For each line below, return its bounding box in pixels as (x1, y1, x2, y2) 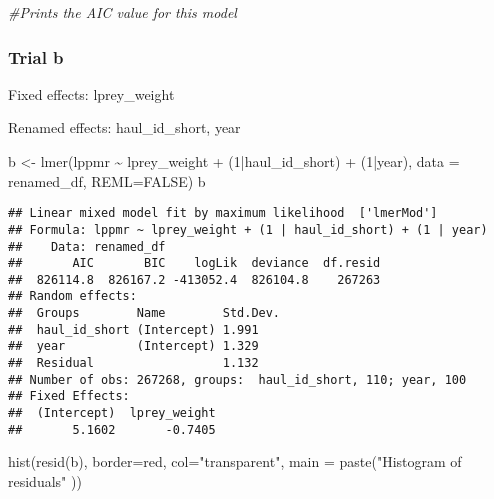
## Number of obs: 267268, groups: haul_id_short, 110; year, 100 (8, 372, 467, 387)
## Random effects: (8, 289, 137, 304)
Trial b (8, 44, 64, 69)
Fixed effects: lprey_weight (8, 83, 175, 104)
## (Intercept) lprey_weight (8, 406, 216, 421)
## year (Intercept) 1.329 (8, 339, 259, 354)
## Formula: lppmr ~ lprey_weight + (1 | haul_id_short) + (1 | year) (8, 222, 488, 237)
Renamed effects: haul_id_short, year (8, 117, 241, 138)
